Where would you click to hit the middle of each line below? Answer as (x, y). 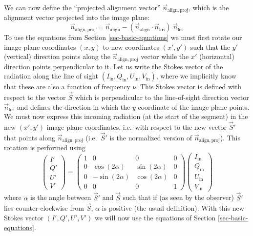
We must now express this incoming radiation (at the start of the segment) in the (126, 116)
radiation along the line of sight (51, 76)
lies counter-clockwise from (44, 208)
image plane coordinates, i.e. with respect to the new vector (137, 127)
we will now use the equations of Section (155, 217)
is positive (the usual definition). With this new (173, 208)
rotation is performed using (45, 147)
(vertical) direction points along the (57, 56)
